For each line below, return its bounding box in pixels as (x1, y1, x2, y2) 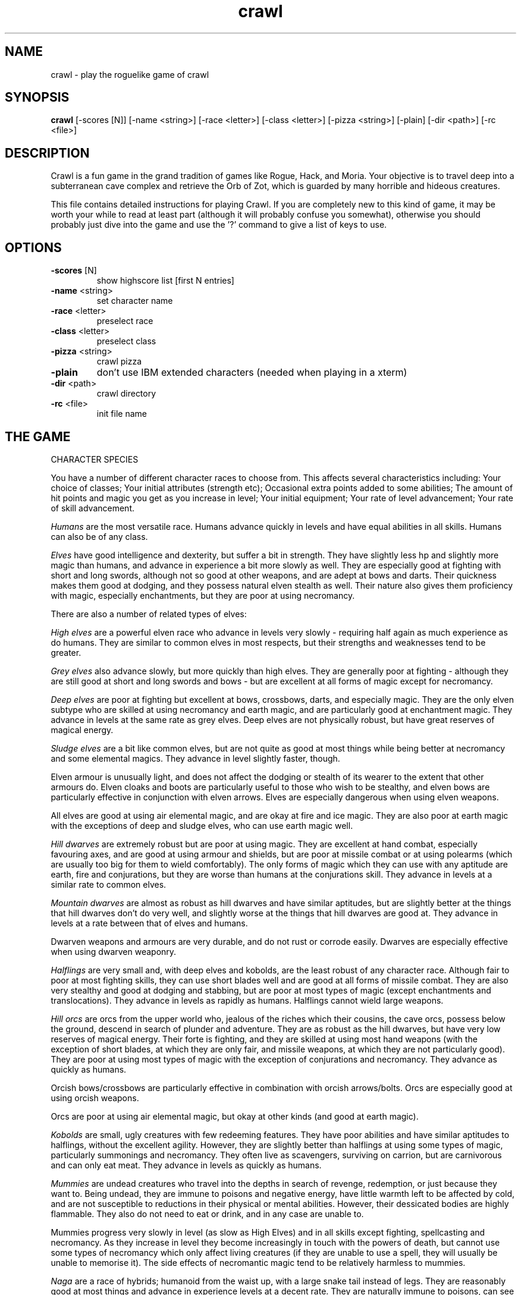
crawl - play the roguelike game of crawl (51, 69, 209, 80)
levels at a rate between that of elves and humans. (51, 917, 248, 928)
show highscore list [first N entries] (96, 275, 234, 286)
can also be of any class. (51, 531, 148, 542)
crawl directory (96, 388, 156, 399)
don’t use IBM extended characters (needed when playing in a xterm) (96, 366, 407, 379)
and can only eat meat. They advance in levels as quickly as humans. (51, 1159, 322, 1170)
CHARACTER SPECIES (51, 454, 139, 464)
